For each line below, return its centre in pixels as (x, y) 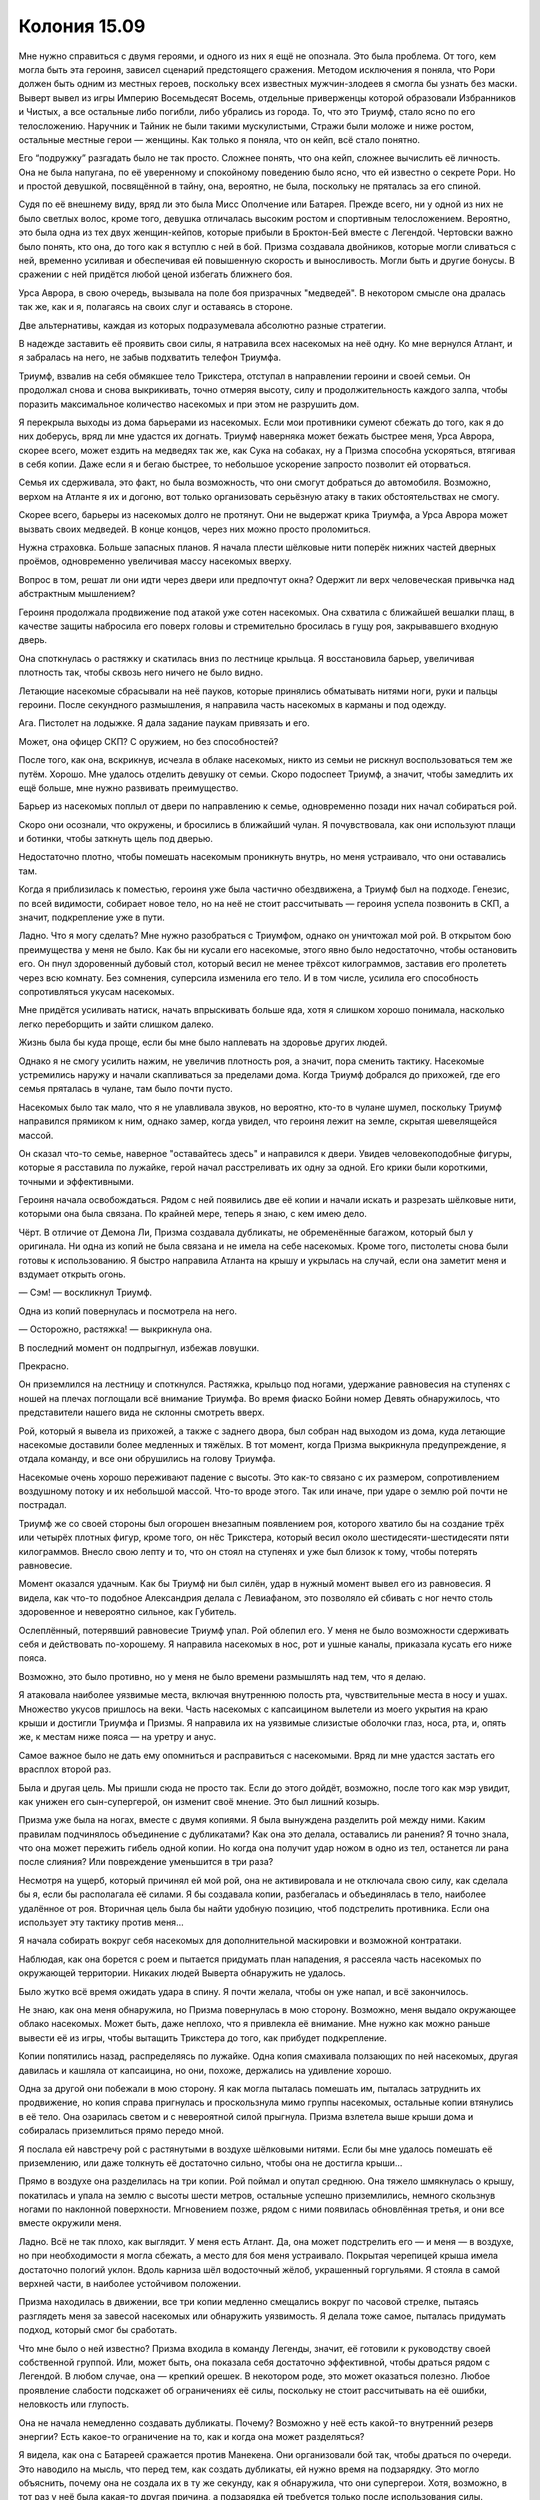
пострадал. (42, 1505)
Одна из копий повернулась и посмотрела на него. (128, 1311)
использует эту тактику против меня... (101, 1922)
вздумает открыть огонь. (72, 1274)
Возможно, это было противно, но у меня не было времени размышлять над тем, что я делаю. (222, 1676)
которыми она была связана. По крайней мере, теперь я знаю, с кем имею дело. (192, 1214)
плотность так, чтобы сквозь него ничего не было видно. (141, 672)
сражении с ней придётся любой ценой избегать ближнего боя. (155, 274)
